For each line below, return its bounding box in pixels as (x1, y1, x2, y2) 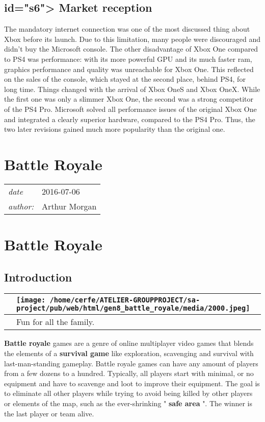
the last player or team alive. (4, 408, 94, 418)
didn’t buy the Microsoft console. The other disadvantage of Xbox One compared (4, 43, 258, 54)
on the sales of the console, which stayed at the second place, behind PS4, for (4, 74, 246, 84)
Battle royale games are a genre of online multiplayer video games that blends (4, 338, 254, 348)
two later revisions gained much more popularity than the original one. (4, 124, 225, 134)
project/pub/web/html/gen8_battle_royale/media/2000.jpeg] (16, 304, 250, 313)
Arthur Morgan (42, 200, 97, 212)
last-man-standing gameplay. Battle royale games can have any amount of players (4, 358, 258, 368)
